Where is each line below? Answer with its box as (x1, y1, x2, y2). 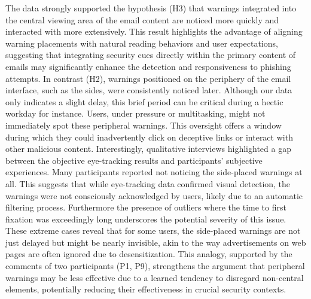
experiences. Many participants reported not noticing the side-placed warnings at (5, 166, 303, 178)
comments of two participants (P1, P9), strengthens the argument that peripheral (5, 260, 305, 272)
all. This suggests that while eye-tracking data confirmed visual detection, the (5, 177, 291, 190)
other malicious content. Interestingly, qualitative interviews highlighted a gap (5, 142, 291, 155)
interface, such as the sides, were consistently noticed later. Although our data (5, 84, 292, 96)
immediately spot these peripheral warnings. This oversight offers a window (5, 118, 282, 131)
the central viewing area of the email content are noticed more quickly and (5, 13, 279, 26)
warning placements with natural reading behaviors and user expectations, (5, 36, 278, 49)
